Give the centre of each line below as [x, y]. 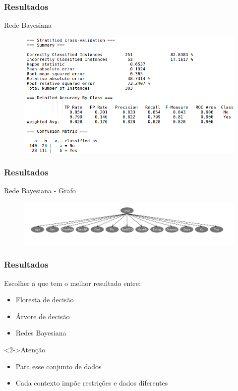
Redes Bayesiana [41, 333]
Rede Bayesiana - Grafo [40, 191]
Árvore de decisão [43, 316]
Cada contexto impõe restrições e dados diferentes [92, 383]
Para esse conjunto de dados [59, 366]
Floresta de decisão [45, 300]
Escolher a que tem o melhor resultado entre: [72, 283]
